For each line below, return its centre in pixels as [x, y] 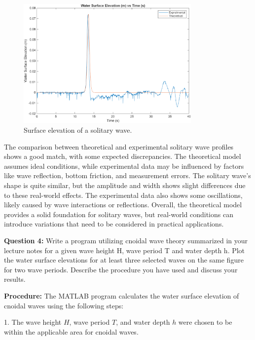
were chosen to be [205, 322]
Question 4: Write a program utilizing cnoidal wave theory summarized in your [126, 240]
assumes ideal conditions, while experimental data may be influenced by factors [124, 166]
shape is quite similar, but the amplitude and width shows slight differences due [125, 185]
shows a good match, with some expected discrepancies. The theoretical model [123, 156]
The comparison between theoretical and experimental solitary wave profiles [119, 146]
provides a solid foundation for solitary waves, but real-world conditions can [119, 214]
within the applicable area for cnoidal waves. [71, 331]
